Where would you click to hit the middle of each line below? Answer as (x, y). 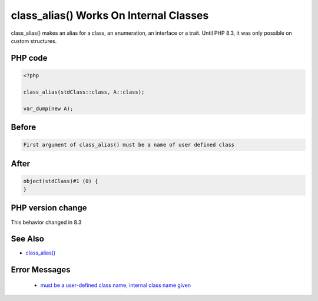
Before (24, 127)
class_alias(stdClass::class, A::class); (84, 92)
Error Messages (41, 270)
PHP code (29, 58)
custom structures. (34, 41)
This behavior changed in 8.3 (46, 222)
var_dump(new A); (48, 108)
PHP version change (49, 208)
